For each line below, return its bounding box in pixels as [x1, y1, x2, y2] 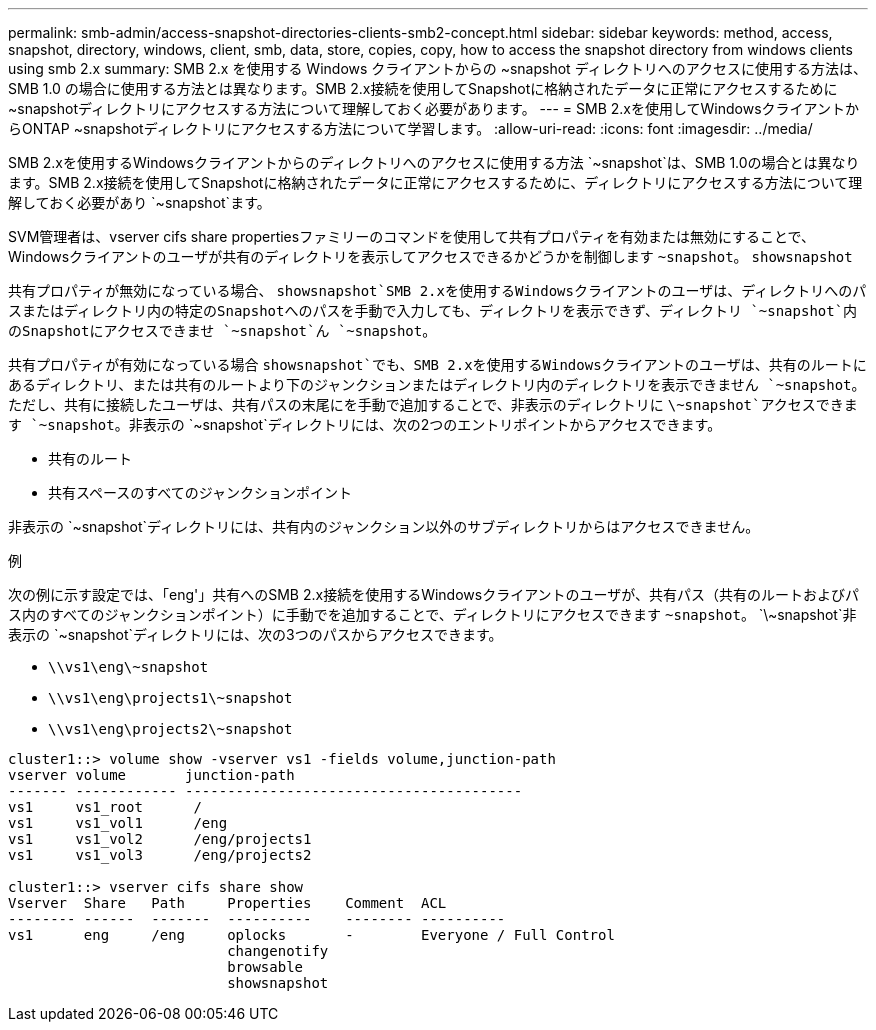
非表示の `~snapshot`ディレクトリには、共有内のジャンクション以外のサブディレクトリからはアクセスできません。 [8, 518, 760, 535]
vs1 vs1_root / [8, 799, 202, 815]
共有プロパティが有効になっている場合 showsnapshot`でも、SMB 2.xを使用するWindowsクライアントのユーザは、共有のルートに [8, 356, 867, 373]
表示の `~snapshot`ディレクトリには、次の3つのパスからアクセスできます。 [8, 626, 503, 643]
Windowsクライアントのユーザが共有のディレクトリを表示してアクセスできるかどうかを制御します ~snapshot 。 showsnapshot [8, 248, 853, 265]
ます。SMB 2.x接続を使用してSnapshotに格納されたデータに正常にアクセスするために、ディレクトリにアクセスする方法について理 [8, 174, 863, 191]
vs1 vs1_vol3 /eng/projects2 [8, 847, 312, 863]
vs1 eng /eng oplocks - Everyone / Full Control [8, 927, 615, 943]
